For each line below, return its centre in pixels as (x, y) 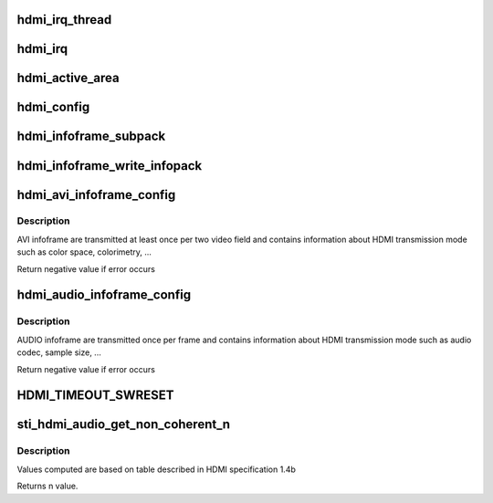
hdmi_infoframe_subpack (91, 136)
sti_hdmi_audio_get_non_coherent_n (124, 424)
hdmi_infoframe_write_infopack (110, 166)
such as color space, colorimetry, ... (84, 252)
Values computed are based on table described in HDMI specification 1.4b (157, 469)
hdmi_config (53, 107)
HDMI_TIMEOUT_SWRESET (95, 396)
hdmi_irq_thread (64, 20)
